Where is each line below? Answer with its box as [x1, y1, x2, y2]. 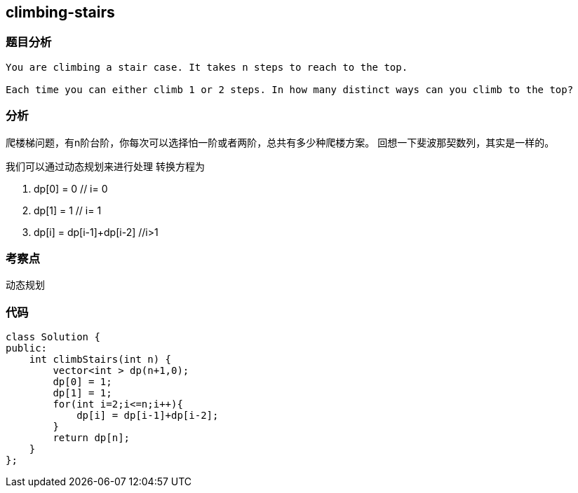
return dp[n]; [53, 432, 130, 444]
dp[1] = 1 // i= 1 [34, 204, 102, 216]
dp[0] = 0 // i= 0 [34, 182, 108, 195]
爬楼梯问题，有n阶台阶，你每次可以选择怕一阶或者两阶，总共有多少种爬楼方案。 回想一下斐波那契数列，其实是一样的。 [6, 136, 555, 148]
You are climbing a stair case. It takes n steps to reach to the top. [6, 61, 408, 73]
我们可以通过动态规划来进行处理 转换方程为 [6, 160, 205, 172]
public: [6, 342, 48, 354]
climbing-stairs [6, 4, 115, 21]
